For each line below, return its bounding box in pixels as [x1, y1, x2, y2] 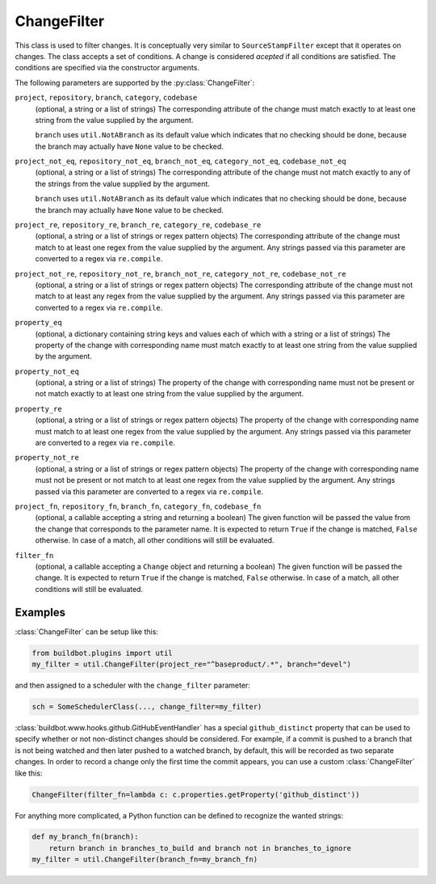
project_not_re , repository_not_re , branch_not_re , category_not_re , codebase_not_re [15, 269, 346, 278]
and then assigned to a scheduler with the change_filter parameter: [15, 680, 250, 690]
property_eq [15, 318, 62, 328]
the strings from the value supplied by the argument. [35, 179, 210, 188]
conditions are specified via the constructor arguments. [15, 63, 199, 73]
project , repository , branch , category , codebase [15, 93, 198, 103]
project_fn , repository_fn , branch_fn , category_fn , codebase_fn [15, 501, 262, 511]
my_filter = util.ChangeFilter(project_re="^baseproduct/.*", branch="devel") [31, 660, 351, 669]
